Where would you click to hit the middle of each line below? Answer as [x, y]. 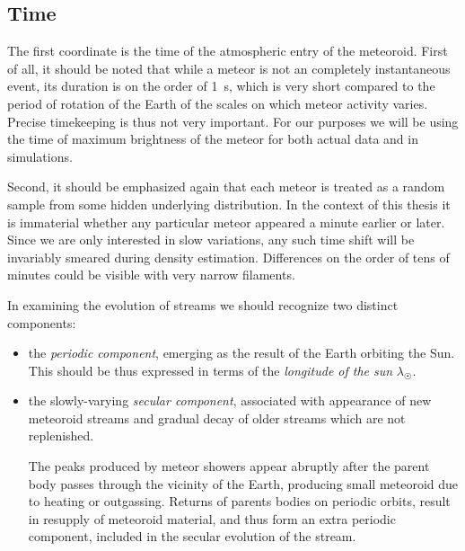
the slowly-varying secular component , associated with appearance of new [230, 400]
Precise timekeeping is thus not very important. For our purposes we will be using [233, 121]
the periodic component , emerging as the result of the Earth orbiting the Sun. [241, 353]
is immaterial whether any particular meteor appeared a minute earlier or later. [226, 222]
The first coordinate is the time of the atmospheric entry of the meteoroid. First [228, 51]
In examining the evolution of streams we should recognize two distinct [203, 304]
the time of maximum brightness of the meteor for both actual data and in [213, 139]
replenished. [61, 435]
